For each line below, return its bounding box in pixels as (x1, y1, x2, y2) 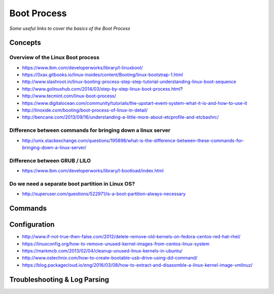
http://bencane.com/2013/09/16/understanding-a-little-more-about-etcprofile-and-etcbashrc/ (22, 114, 219, 120)
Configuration (9, 220, 55, 229)
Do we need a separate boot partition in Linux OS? (9, 180, 135, 187)
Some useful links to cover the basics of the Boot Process (9, 25, 130, 31)
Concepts (9, 39, 41, 47)
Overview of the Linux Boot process (9, 54, 100, 61)
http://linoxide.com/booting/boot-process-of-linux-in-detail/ (22, 107, 148, 114)
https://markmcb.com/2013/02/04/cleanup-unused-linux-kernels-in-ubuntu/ (22, 247, 183, 253)
